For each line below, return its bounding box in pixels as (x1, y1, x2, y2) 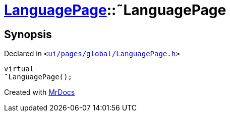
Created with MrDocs (4, 88, 75, 97)
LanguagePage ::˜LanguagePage (4, 2, 226, 19)
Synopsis (4, 28, 52, 41)
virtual (4, 65, 34, 73)
